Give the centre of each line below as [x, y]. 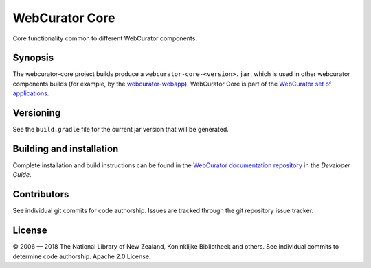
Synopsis [33, 58]
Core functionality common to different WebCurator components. [105, 38]
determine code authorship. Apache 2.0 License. [82, 256]
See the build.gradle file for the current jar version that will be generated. [121, 130]
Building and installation [66, 148]
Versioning [37, 113]
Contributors [41, 194]
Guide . [22, 175]
